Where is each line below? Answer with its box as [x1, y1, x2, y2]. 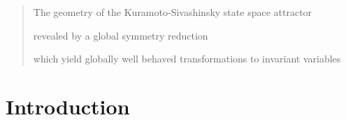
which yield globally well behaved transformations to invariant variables [33, 51, 341, 66]
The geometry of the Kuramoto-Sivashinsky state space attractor [33, 5, 312, 19]
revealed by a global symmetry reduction [33, 28, 208, 42]
